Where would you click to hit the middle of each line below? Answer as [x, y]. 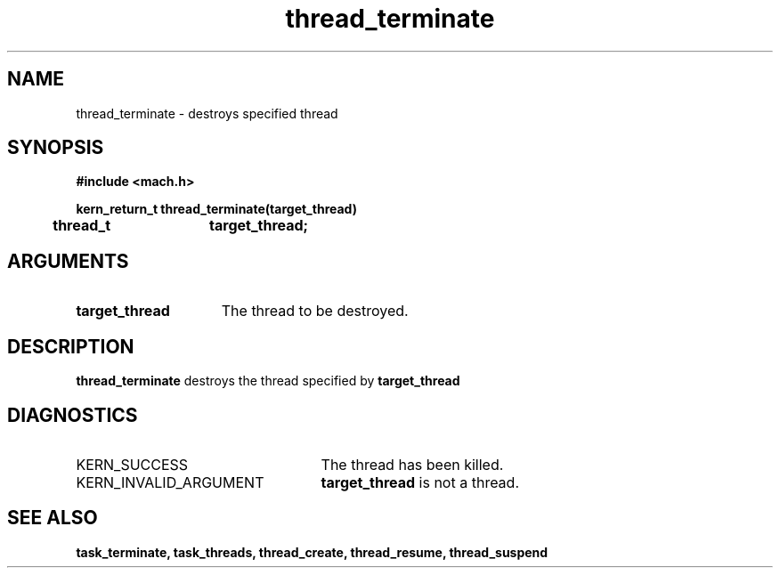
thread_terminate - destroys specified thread [207, 113]
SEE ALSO [53, 518]
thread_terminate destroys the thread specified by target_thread [268, 381]
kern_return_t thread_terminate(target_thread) [216, 209]
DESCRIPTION [71, 346]
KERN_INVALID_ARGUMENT [170, 482]
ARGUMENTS [68, 261]
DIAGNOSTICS [73, 415]
